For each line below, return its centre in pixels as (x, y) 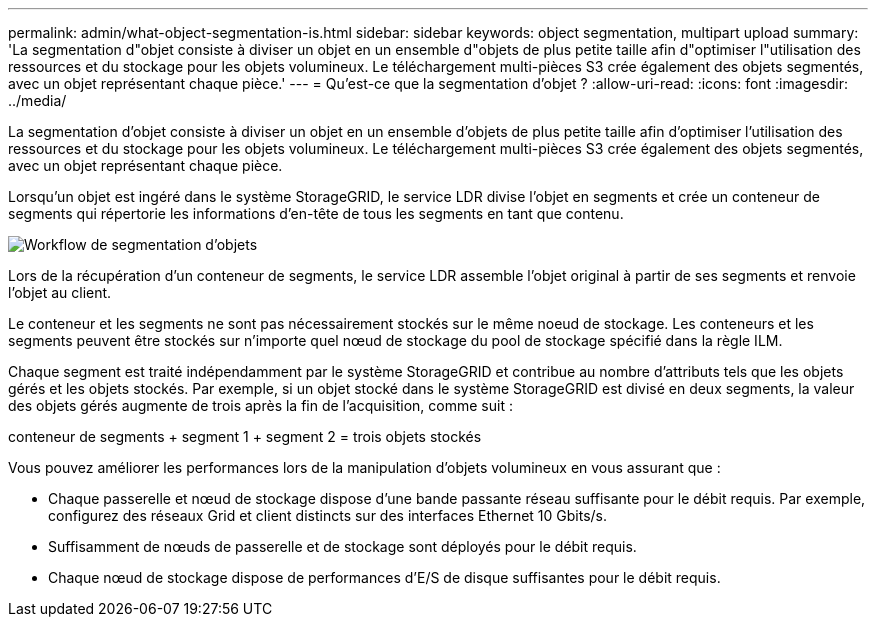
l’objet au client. (60, 292)
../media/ (37, 100)
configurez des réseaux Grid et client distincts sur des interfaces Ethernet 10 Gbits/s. (328, 515)
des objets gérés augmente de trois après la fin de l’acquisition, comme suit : (260, 405)
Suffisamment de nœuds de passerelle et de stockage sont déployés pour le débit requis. (342, 546)
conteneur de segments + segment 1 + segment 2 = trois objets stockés (245, 436)
